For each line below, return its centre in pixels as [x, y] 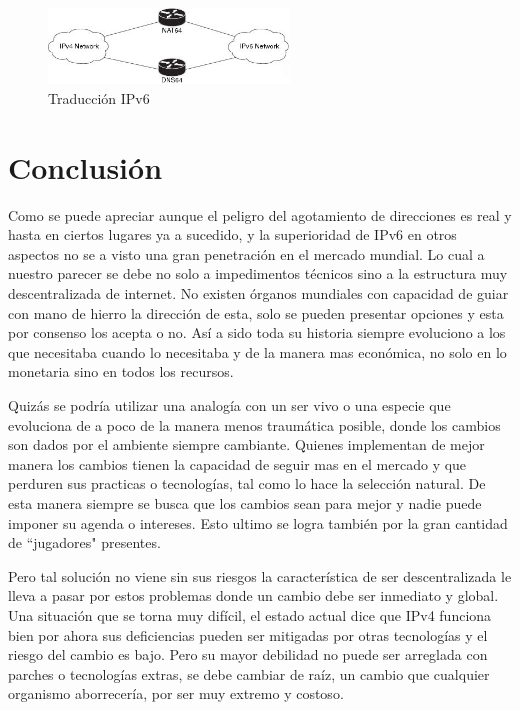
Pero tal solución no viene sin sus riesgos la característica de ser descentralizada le [260, 575]
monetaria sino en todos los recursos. [121, 371]
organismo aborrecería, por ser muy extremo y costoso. [176, 693]
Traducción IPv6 [99, 97]
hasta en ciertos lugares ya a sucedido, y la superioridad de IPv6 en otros [232, 234]
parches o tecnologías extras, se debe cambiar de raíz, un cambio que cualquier [249, 673]
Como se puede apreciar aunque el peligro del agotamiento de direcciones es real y [260, 214]
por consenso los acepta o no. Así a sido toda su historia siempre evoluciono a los [257, 332]
